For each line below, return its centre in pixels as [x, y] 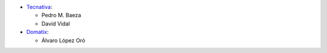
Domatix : [38, 32]
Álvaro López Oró [63, 40]
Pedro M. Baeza [61, 15]
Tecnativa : [39, 7]
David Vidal [56, 23]
